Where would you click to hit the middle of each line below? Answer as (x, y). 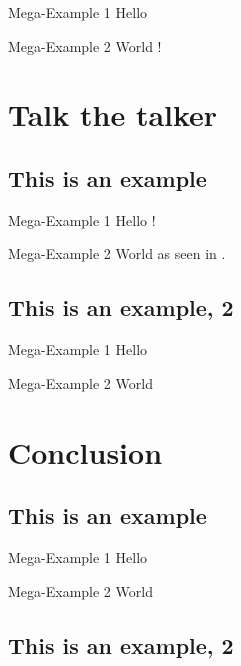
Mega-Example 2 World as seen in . (117, 253)
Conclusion (85, 451)
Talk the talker (113, 114)
